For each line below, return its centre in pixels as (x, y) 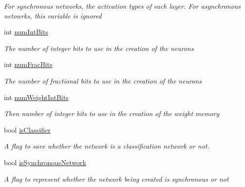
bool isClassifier (27, 129)
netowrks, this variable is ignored (53, 15)
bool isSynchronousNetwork (45, 162)
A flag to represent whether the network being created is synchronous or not (116, 178)
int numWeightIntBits (36, 97)
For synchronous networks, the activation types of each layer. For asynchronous (122, 6)
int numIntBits (26, 32)
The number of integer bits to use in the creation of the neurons (99, 48)
